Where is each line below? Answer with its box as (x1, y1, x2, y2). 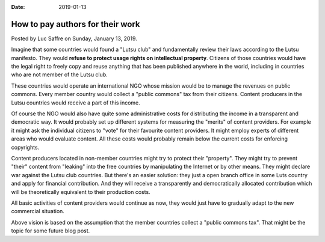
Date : (11, 4, 25, 10)
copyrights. (11, 144, 40, 151)
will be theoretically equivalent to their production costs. (11, 188, 150, 195)
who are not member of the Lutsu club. (11, 71, 108, 78)
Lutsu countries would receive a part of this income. (11, 99, 141, 106)
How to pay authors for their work (11, 19, 140, 29)
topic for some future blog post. (11, 227, 90, 234)
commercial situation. (11, 208, 64, 215)
